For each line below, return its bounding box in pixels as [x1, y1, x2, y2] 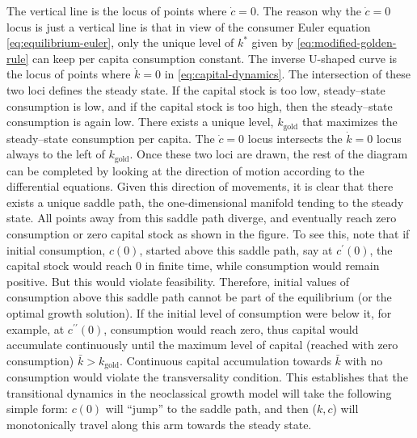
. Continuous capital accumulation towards [119, 352, 331, 369]
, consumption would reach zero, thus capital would [103, 320, 359, 337]
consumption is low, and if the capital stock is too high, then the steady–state [6, 97, 393, 114]
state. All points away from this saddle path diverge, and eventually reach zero [6, 209, 397, 226]
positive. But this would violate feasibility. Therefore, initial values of [6, 272, 350, 289]
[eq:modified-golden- [297, 34, 397, 51]
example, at [6, 320, 65, 337]
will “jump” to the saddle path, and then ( [105, 400, 317, 417]
